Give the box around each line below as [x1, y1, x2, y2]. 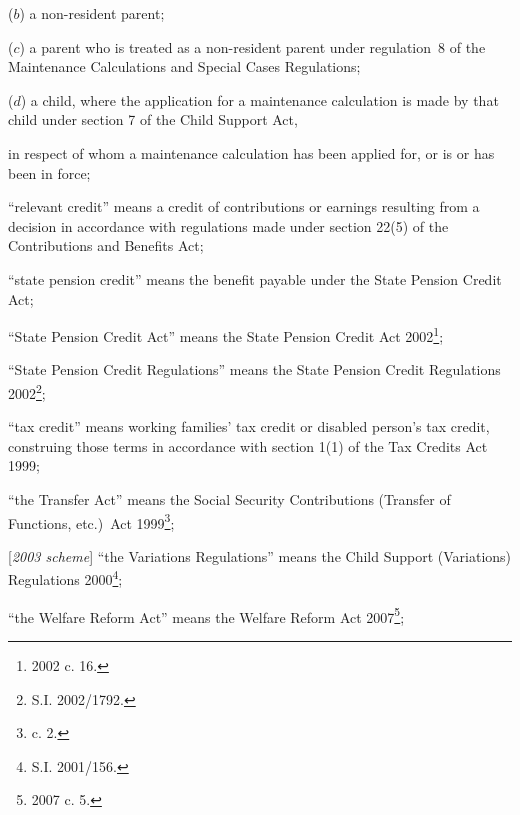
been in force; [8, 162, 91, 183]
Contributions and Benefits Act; [8, 235, 204, 256]
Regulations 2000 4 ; [8, 566, 123, 590]
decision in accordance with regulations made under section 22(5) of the [8, 215, 449, 236]
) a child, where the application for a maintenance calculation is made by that [20, 89, 499, 110]
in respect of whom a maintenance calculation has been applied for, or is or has [8, 142, 495, 163]
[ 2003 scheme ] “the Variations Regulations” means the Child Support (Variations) [8, 545, 512, 566]
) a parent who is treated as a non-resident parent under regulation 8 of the [19, 36, 486, 57]
